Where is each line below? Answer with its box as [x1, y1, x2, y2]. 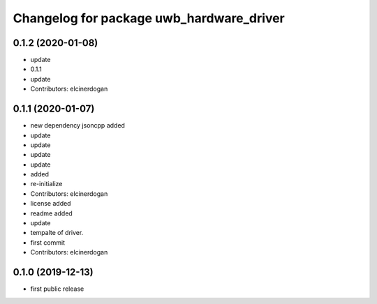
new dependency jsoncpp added [30, 121, 126, 130]
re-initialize [30, 180, 63, 188]
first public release [30, 284, 84, 293]
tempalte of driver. [30, 229, 84, 237]
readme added [30, 209, 73, 218]
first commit [30, 238, 66, 247]
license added [30, 199, 71, 208]
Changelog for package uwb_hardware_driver [13, 10, 286, 26]
